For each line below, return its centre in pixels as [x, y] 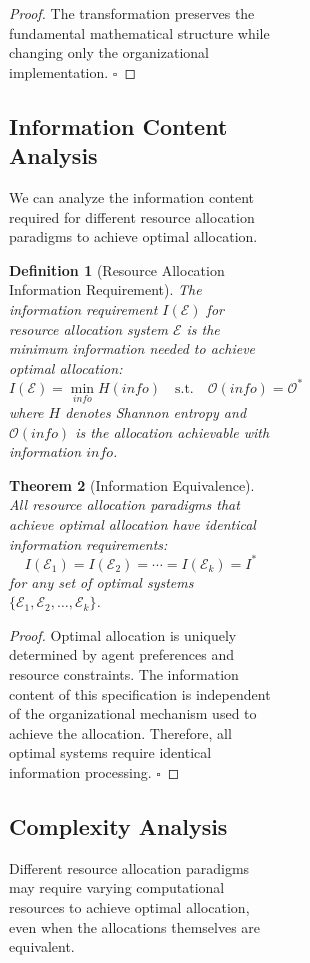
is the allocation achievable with [172, 431]
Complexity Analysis [118, 826]
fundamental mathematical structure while [139, 32]
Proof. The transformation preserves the [132, 13]
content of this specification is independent [140, 693]
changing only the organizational [109, 52]
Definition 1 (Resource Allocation [117, 269]
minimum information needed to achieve [132, 348]
